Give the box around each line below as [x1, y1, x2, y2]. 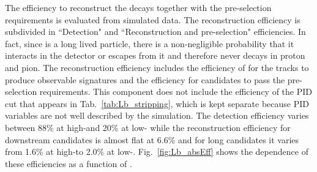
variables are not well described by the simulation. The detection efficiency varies [5, 109, 309, 122]
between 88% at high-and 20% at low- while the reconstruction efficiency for [5, 121, 291, 133]
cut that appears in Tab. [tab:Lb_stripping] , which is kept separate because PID [5, 97, 309, 110]
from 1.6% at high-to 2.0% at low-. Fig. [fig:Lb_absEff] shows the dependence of [5, 145, 308, 158]
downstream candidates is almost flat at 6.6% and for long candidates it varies [5, 133, 299, 146]
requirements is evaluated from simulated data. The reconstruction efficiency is [5, 13, 300, 26]
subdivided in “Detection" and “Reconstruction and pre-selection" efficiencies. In [5, 25, 306, 38]
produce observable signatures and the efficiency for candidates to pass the [5, 73, 285, 86]
